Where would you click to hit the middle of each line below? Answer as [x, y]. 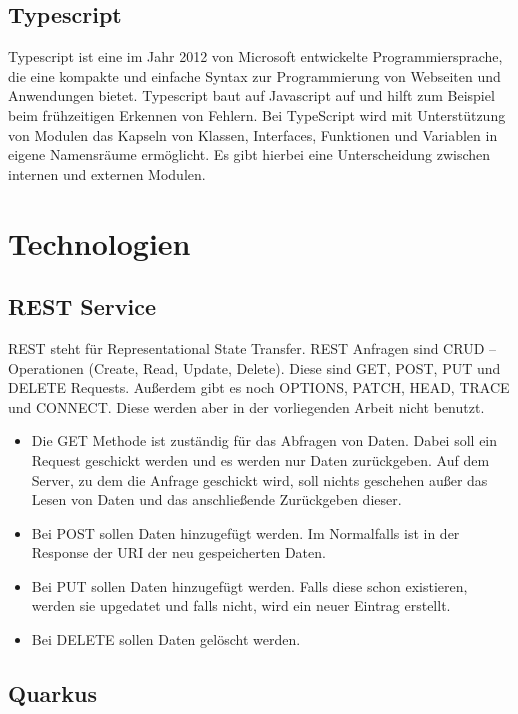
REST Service [82, 306]
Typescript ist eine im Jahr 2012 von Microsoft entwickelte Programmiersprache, [255, 56]
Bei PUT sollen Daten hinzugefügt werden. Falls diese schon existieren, [249, 585]
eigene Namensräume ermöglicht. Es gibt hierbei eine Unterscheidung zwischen [249, 154]
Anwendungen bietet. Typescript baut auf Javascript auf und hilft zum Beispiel [251, 95]
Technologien [99, 242]
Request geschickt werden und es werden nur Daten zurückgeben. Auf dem [260, 459]
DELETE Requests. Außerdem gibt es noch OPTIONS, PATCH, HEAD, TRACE [259, 387]
